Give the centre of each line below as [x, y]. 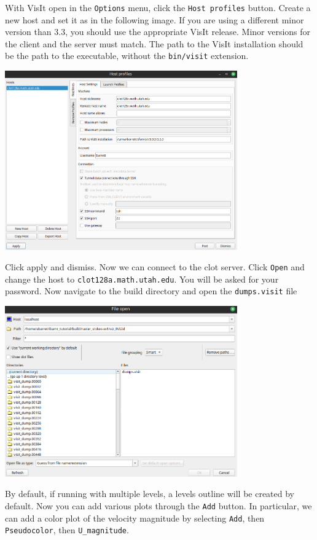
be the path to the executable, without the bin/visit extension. [127, 56]
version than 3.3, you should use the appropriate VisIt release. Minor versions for [158, 32]
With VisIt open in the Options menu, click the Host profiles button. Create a [158, 7]
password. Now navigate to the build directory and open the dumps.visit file [151, 291]
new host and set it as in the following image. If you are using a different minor [155, 19]
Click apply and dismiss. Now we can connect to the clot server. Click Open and [155, 267]
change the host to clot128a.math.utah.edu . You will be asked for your [142, 279]
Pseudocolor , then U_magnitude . [67, 530]
